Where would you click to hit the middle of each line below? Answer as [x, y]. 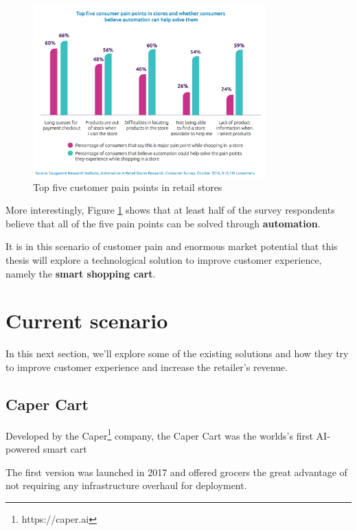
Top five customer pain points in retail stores [128, 187]
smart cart [65, 449]
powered [23, 449]
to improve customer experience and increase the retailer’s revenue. [147, 366]
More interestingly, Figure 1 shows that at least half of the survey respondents [170, 210]
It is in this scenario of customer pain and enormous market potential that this [172, 246]
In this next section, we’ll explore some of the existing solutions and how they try [177, 353]
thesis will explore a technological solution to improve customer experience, [164, 260]
